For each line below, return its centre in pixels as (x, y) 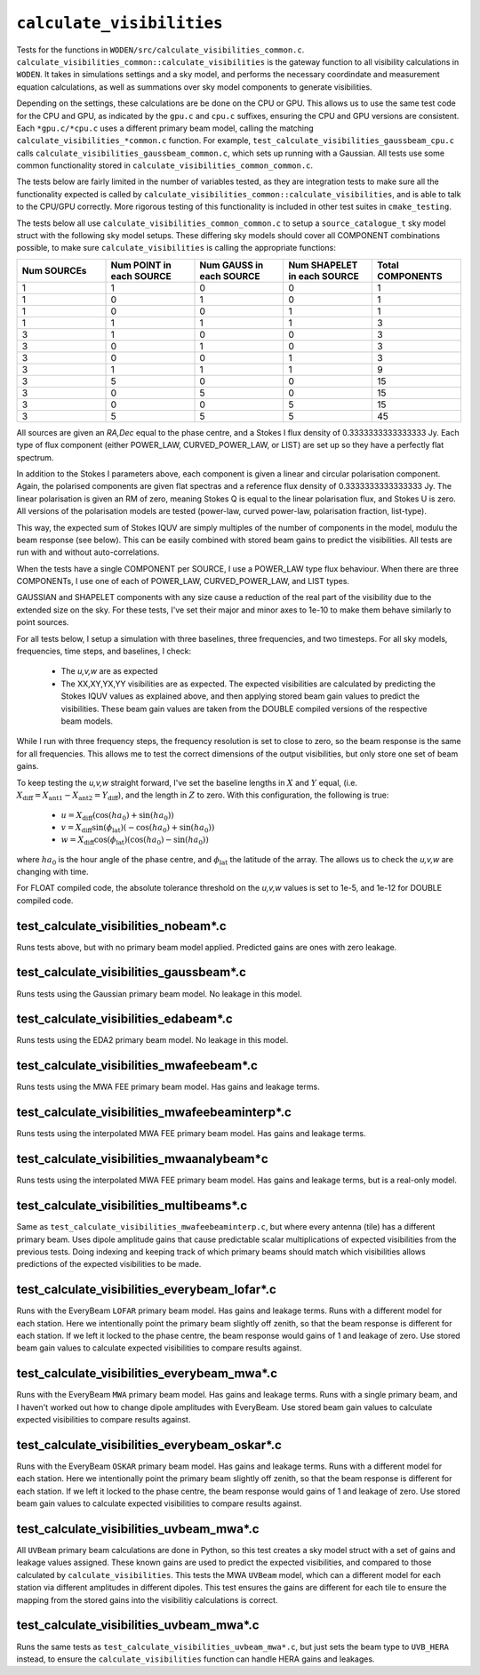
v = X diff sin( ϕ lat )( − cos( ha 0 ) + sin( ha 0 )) (138, 829)
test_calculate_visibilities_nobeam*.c (121, 926)
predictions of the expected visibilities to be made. (109, 1264)
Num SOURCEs (54, 270)
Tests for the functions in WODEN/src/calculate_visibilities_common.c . (160, 50)
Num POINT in (141, 265)
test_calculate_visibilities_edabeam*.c (124, 1019)
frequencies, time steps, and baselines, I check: (104, 651)
